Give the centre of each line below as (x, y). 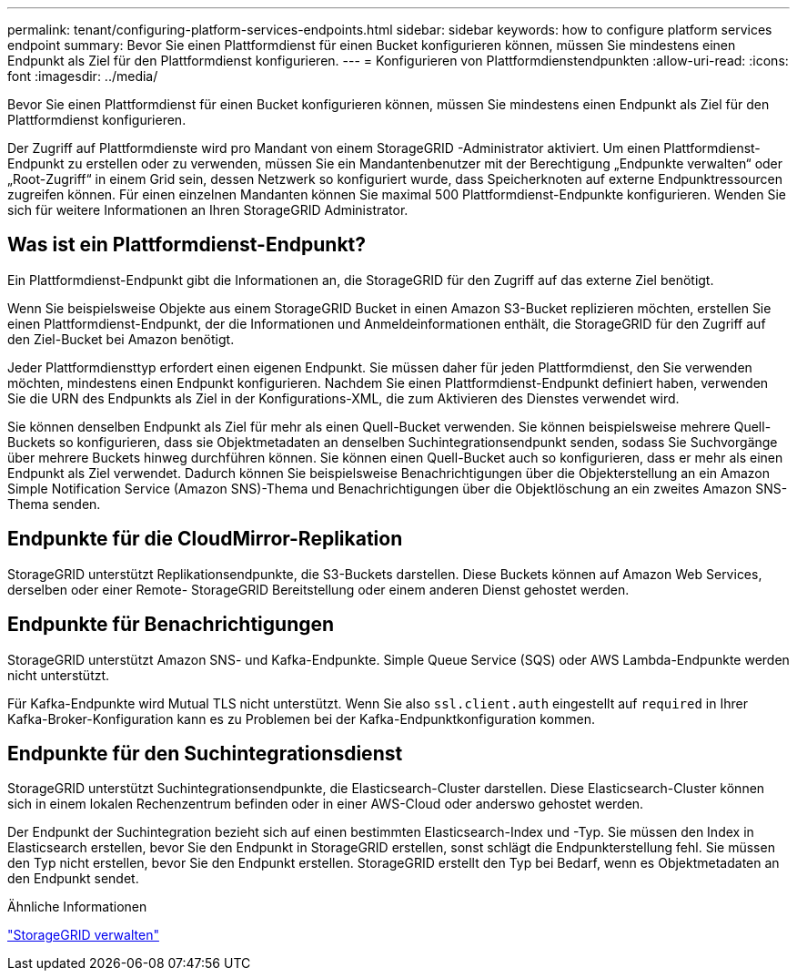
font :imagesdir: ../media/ (83, 76)
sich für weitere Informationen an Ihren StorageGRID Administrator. (208, 210)
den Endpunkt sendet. (73, 879)
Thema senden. (54, 504)
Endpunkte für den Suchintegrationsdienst (205, 753)
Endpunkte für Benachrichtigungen (171, 625)
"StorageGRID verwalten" (83, 935)
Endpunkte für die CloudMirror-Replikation (205, 539)
